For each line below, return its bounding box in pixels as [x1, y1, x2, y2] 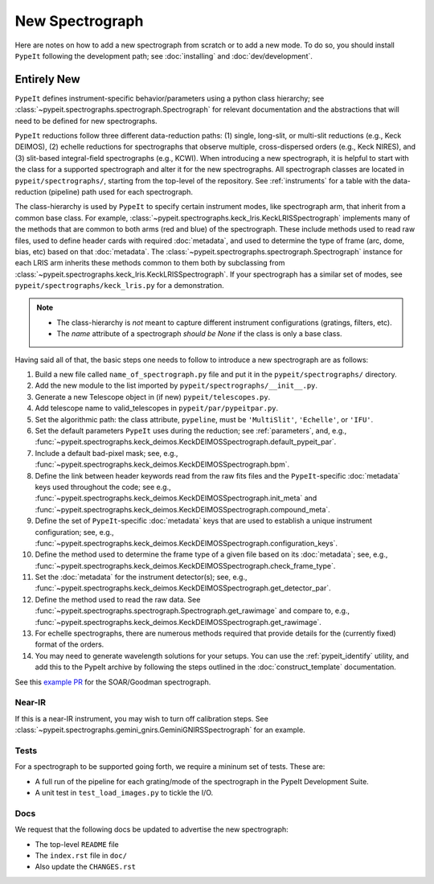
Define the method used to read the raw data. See [35, 594, 201, 604]
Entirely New [14, 72, 80, 86]
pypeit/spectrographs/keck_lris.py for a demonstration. [14, 281, 224, 290]
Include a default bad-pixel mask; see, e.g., [35, 448, 178, 458]
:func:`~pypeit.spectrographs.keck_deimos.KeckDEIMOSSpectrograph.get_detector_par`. [35, 583, 331, 593]
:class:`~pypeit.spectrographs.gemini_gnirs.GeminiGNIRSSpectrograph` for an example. [14, 725, 305, 735]
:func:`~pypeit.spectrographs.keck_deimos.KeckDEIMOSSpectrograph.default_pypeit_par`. [35, 437, 337, 446]
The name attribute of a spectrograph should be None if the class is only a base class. [56, 329, 342, 339]
